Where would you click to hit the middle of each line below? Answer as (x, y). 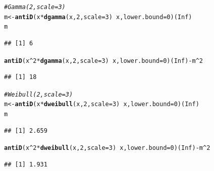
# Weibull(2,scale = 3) (39, 94)
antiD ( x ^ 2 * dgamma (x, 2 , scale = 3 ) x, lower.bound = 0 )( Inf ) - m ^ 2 (104, 61)
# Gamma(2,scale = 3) (35, 7)
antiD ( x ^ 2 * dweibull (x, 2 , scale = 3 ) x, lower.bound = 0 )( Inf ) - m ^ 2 (107, 148)
